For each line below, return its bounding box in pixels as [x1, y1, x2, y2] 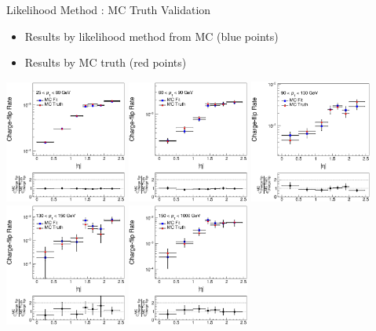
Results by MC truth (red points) [24, 54, 187, 71]
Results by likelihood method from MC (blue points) [24, 27, 279, 44]
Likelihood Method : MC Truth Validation [6, 2, 211, 17]
